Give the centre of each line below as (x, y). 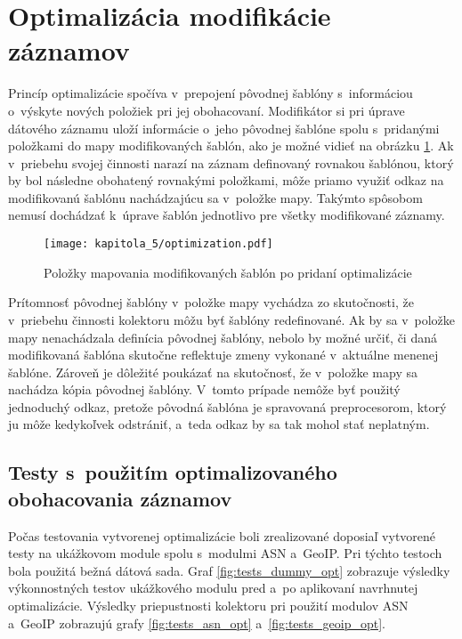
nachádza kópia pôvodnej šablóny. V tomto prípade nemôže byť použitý (204, 389)
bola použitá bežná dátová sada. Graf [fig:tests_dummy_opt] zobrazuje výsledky (229, 570)
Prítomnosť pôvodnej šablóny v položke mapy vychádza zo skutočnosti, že (211, 302)
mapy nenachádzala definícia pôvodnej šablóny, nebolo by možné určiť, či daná (223, 337)
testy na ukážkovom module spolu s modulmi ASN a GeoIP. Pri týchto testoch (225, 553)
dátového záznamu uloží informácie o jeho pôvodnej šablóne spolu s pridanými (224, 128)
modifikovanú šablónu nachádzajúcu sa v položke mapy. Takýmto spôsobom (215, 197)
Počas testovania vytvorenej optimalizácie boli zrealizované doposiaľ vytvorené (222, 535)
